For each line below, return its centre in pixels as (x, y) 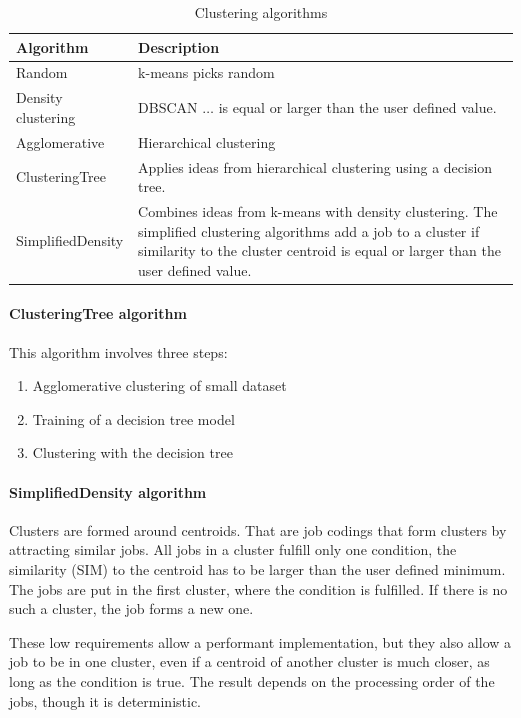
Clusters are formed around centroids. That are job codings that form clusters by (258, 529)
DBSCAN (168, 107)
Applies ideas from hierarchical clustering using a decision (315, 166)
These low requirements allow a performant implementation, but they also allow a (260, 641)
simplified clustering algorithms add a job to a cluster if (309, 230)
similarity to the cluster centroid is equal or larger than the (319, 250)
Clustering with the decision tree (132, 452)
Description (179, 46)
